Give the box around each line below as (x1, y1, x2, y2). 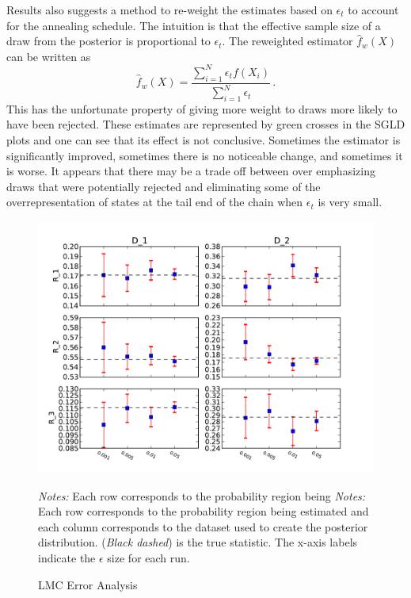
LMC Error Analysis (38, 576, 138, 592)
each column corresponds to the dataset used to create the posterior (38, 518, 368, 535)
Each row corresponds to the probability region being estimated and (38, 503, 369, 519)
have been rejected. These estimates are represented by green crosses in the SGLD (6, 116, 405, 132)
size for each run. (107, 549, 190, 565)
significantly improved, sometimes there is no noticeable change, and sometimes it (6, 147, 403, 163)
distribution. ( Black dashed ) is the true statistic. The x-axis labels (38, 534, 358, 550)
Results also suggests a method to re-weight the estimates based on (6, 2, 333, 17)
